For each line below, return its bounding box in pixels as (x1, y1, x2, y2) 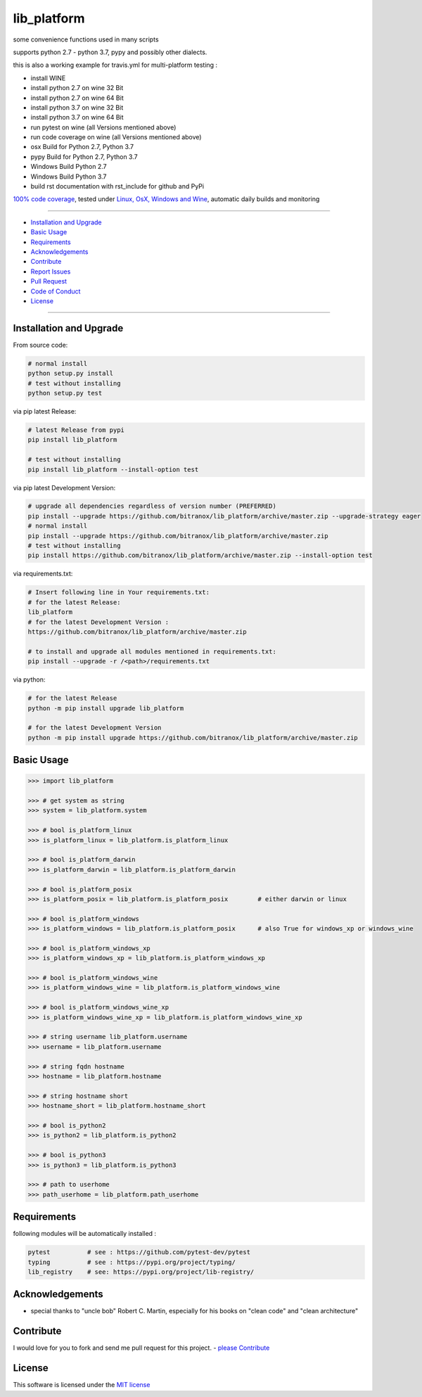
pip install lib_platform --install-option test (27, 465, 199, 473)
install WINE (30, 74, 66, 82)
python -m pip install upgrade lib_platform (27, 704, 184, 712)
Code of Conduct (30, 287, 81, 295)
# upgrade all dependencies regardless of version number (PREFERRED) (27, 502, 277, 510)
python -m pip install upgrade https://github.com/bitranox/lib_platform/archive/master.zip (27, 734, 358, 741)
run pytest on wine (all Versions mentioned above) (30, 123, 177, 132)
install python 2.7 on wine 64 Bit (30, 94, 124, 102)
